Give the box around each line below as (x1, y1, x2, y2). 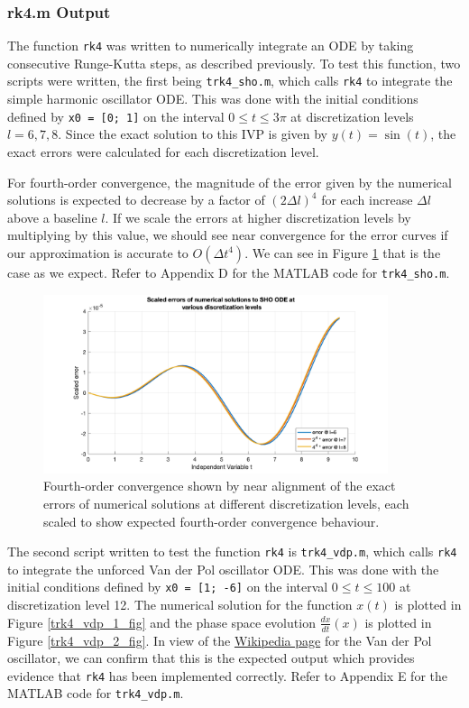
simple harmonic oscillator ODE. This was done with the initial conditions (7, 89, 418, 108)
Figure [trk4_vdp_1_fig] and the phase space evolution (7, 612, 316, 631)
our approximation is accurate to (7, 243, 189, 262)
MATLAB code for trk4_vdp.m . (7, 684, 184, 703)
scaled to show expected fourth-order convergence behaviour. (43, 511, 380, 530)
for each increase (321, 190, 413, 209)
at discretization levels (290, 106, 414, 125)
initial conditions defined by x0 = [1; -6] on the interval (7, 577, 328, 596)
